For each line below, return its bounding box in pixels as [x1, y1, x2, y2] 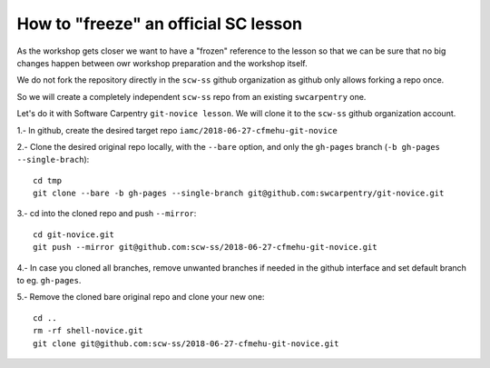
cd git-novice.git [33, 229, 115, 240]
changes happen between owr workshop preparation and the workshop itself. [16, 57, 308, 68]
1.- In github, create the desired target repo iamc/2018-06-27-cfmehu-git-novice [16, 124, 338, 135]
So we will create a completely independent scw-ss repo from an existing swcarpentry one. [16, 91, 367, 102]
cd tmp [33, 175, 63, 185]
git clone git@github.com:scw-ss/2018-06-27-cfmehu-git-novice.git [33, 338, 339, 349]
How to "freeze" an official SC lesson [16, 14, 303, 34]
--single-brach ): [16, 154, 90, 165]
